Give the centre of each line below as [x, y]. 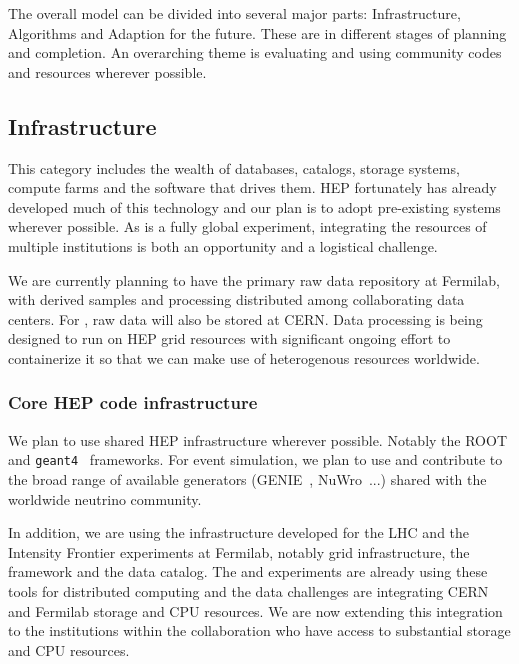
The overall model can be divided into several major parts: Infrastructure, [234, 13]
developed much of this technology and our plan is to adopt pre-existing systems [254, 206]
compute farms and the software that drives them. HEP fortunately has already [252, 187]
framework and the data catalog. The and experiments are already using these [248, 571]
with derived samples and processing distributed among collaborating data [236, 299]
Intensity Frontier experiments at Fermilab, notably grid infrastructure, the [239, 551]
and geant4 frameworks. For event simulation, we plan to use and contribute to [255, 459]
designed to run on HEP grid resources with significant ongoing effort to [229, 338]
